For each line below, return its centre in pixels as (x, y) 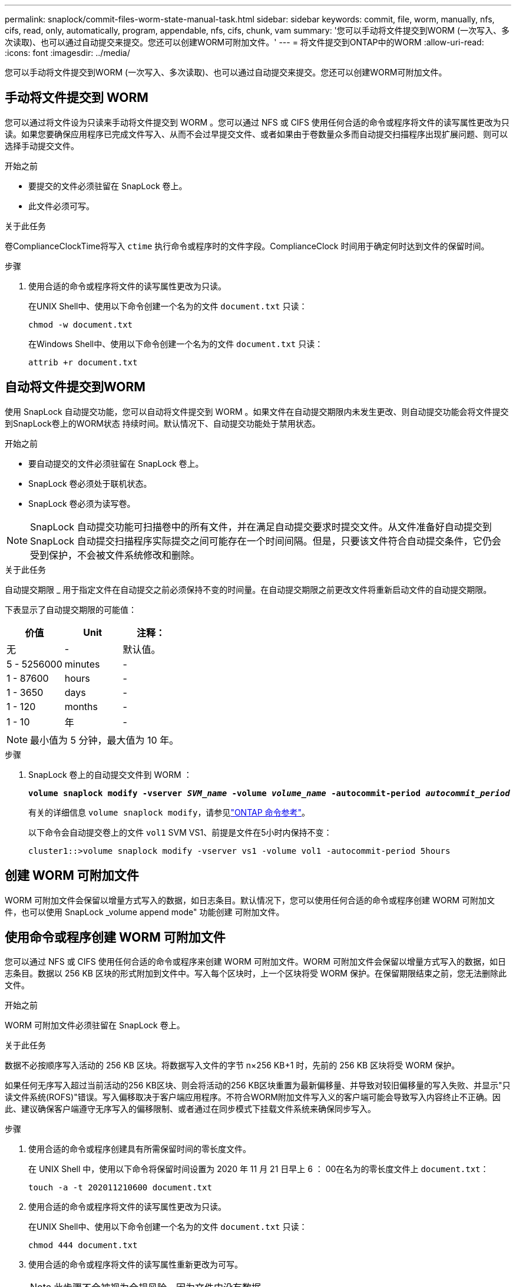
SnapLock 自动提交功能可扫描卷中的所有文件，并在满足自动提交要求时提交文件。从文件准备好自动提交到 (261, 527)
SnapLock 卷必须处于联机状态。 (90, 483)
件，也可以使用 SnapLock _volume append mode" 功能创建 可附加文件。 (145, 912)
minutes (82, 664)
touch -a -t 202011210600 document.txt (120, 1188)
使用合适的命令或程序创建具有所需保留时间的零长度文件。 (140, 1149)
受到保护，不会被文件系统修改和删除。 (115, 555)
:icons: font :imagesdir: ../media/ (67, 53)
